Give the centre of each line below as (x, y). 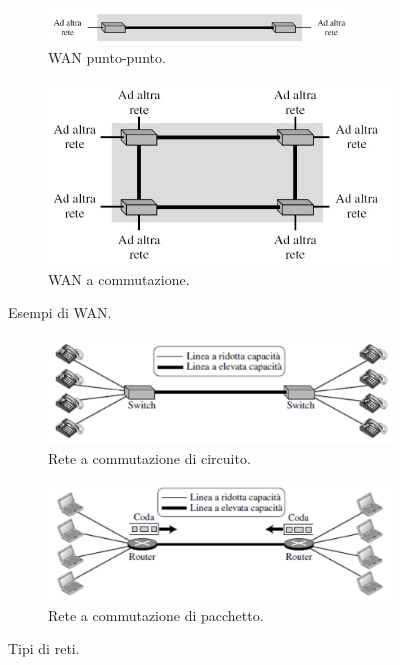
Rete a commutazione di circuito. (149, 457)
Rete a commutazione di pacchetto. (156, 614)
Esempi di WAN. (60, 312)
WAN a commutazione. (119, 278)
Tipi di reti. (44, 648)
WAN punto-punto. (107, 57)
